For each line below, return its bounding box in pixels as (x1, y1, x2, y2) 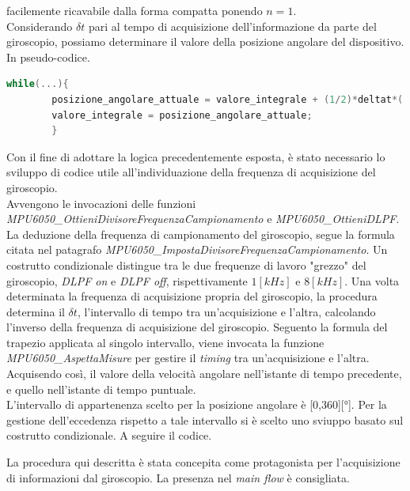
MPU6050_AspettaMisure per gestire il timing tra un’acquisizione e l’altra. (6, 349, 370, 366)
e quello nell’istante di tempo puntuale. (6, 380, 196, 397)
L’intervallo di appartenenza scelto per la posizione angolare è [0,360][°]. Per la (6, 396, 387, 413)
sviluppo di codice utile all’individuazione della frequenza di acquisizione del (6, 164, 376, 180)
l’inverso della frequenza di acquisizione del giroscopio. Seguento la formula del (6, 319, 388, 335)
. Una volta (344, 272, 400, 289)
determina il (6, 303, 65, 319)
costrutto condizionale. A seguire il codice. (6, 427, 212, 444)
